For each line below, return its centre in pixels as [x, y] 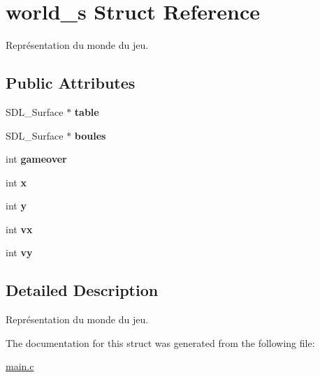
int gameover [36, 159]
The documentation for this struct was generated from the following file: [160, 342]
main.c [20, 366]
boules [90, 135]
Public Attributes [71, 83]
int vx [19, 229]
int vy [19, 252]
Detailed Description [82, 290]
